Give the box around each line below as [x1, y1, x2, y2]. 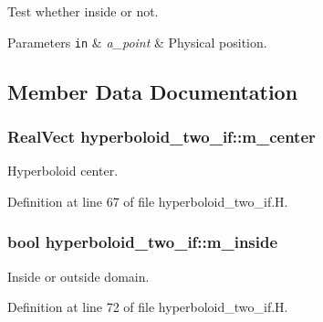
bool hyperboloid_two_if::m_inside [7, 231, 278, 253]
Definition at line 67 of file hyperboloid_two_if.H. [7, 191, 288, 210]
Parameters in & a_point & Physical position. [7, 32, 267, 51]
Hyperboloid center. [7, 161, 119, 180]
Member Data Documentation [7, 77, 298, 105]
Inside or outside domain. [7, 266, 150, 285]
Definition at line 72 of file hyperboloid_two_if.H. [7, 297, 288, 317]
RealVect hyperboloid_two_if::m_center [7, 124, 316, 147]
